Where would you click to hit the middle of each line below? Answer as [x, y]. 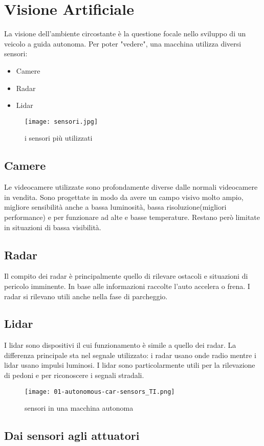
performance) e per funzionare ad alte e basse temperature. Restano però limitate [132, 217]
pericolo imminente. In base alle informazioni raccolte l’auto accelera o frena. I [127, 286]
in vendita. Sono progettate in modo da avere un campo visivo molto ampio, [124, 197]
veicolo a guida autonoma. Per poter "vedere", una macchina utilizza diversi [123, 43]
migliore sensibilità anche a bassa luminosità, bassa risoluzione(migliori [115, 207]
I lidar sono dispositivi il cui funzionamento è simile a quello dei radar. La [120, 345]
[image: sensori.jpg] [61, 121]
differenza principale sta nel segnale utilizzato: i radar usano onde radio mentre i [130, 355]
